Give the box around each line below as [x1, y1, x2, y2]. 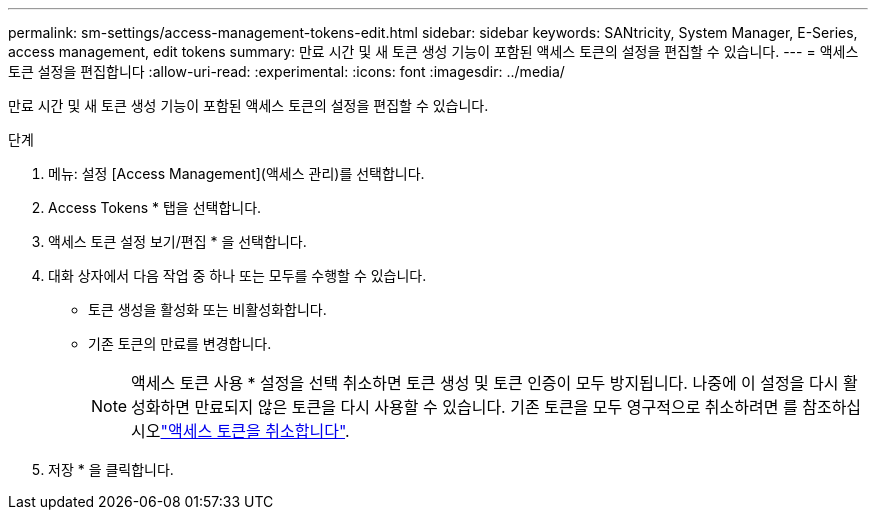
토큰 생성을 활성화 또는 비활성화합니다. [88, 301, 327, 318]
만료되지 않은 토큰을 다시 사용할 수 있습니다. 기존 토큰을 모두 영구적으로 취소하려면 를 [194, 397, 798, 417]
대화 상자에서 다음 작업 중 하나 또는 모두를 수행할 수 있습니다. [48, 267, 427, 284]
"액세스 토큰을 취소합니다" [160, 421, 346, 441]
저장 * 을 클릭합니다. [48, 461, 174, 478]
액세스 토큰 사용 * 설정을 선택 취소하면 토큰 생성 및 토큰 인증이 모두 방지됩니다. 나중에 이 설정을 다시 [131, 373, 839, 393]
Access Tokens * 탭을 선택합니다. [48, 199, 262, 216]
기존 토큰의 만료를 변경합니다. [88, 335, 272, 352]
